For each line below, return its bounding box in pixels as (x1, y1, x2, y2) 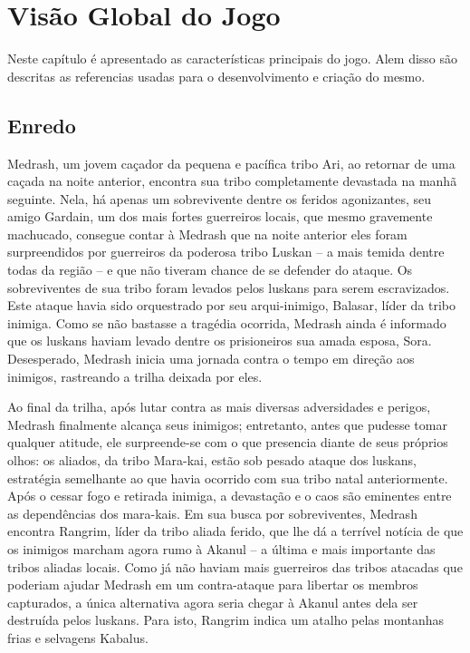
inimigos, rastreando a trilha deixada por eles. (7, 366, 263, 385)
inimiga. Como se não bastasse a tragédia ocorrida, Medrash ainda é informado (7, 313, 446, 332)
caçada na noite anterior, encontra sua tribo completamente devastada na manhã (7, 171, 457, 190)
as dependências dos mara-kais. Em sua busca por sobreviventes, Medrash (7, 503, 417, 522)
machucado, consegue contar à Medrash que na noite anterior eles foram (7, 224, 408, 243)
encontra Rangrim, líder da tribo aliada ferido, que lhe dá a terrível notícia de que (7, 521, 464, 541)
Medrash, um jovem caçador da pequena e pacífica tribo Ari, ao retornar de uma (7, 153, 456, 172)
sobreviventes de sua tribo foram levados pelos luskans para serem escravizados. (7, 278, 450, 297)
